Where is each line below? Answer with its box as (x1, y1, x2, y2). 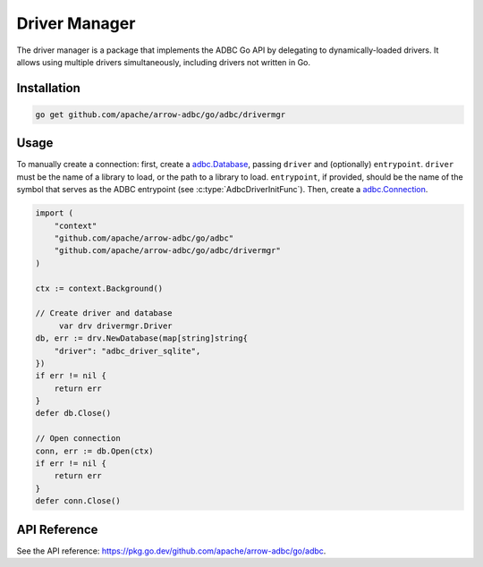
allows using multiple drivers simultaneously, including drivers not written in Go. (16, 56, 311, 67)
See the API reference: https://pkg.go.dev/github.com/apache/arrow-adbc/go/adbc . (16, 546, 326, 556)
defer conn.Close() (35, 496, 121, 506)
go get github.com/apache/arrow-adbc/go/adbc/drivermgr (35, 109, 286, 120)
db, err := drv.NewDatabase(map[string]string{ (35, 334, 248, 343)
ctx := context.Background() (35, 283, 164, 293)
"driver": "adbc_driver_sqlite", (54, 345, 201, 356)
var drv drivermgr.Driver (58, 320, 174, 331)
